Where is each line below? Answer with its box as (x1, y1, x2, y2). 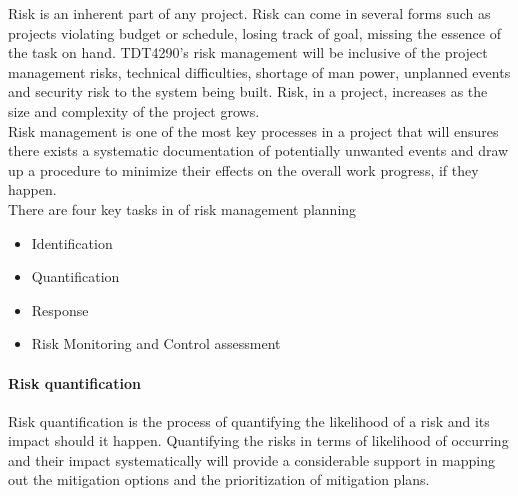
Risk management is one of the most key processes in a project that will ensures (8, 120, 499, 141)
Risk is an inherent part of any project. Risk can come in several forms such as (8, 3, 491, 23)
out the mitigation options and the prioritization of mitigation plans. (8, 469, 430, 490)
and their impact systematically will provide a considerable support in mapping (8, 449, 496, 470)
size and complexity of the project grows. (8, 100, 260, 121)
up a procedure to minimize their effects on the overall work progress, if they (8, 159, 479, 180)
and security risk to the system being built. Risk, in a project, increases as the (8, 81, 488, 102)
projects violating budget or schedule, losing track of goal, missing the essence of (8, 22, 501, 43)
